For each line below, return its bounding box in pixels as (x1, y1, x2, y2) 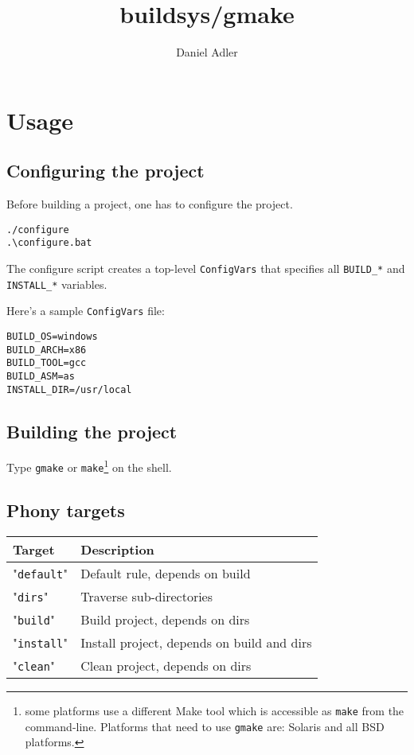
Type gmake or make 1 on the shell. (6, 457, 172, 476)
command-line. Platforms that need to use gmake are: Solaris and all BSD (25, 718, 385, 734)
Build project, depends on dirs (80, 609, 250, 629)
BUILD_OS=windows (6, 330, 98, 342)
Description (80, 539, 154, 558)
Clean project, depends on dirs (80, 656, 252, 675)
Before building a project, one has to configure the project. (6, 196, 293, 212)
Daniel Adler (176, 44, 238, 60)
